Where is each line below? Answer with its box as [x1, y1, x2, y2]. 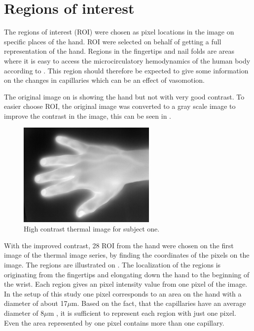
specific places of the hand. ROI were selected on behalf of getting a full [4, 36, 221, 46]
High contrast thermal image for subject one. [24, 224, 160, 234]
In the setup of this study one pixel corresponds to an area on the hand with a [4, 288, 242, 298]
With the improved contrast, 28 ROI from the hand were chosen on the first [4, 240, 234, 250]
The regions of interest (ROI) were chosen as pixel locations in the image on [4, 27, 234, 37]
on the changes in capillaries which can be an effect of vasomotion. [4, 75, 205, 85]
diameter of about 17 [4, 298, 68, 308]
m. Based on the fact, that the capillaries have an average [71, 298, 246, 308]
